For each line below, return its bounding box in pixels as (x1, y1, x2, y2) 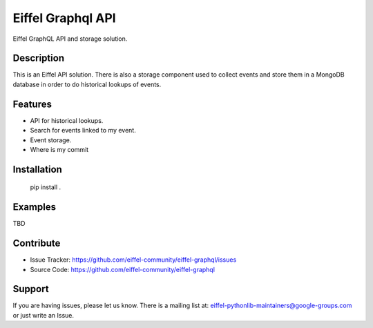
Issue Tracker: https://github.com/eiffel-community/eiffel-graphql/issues (30, 255, 237, 264)
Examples (12, 201, 57, 213)
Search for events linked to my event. (30, 126, 136, 135)
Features (12, 98, 52, 110)
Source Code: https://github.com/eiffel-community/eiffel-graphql (30, 265, 216, 273)
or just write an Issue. (12, 311, 75, 319)
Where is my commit (30, 145, 89, 153)
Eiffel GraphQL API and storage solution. (12, 35, 128, 43)
